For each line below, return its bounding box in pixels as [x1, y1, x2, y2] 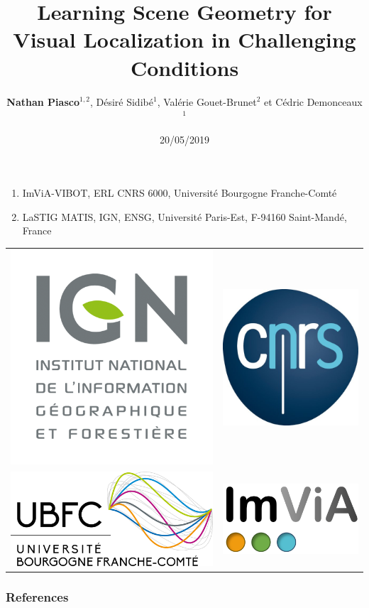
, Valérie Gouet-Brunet [157, 94, 257, 109]
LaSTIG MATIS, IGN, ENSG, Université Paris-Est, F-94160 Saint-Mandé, [22, 209, 347, 224]
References [6, 587, 69, 605]
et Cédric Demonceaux [263, 94, 363, 109]
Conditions [130, 53, 239, 82]
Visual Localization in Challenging [13, 25, 356, 54]
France [22, 223, 52, 238]
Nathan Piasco [6, 94, 79, 109]
